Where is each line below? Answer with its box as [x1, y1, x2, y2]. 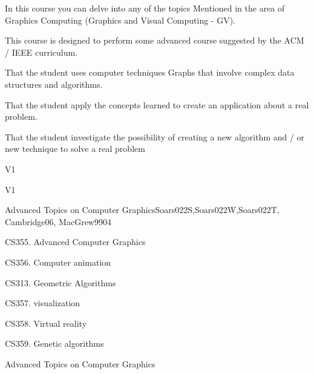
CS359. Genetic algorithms [5, 337, 104, 350]
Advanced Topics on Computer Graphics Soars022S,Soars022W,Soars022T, [5, 203, 280, 216]
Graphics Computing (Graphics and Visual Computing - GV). [5, 13, 235, 26]
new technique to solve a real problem [5, 142, 145, 155]
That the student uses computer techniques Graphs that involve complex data [5, 66, 295, 79]
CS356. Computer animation [5, 255, 111, 268]
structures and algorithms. [5, 77, 103, 90]
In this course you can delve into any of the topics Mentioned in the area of [5, 2, 285, 14]
